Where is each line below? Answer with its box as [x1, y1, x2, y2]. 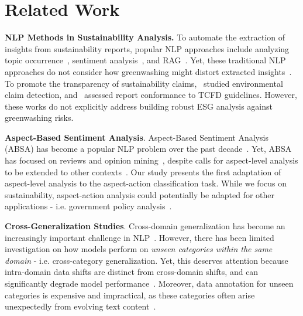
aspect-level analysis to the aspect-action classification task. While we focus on [5, 177, 287, 189]
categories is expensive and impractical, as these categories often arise [5, 288, 255, 301]
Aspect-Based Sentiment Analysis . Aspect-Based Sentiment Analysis [5, 131, 268, 143]
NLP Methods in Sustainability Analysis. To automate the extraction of [5, 31, 285, 43]
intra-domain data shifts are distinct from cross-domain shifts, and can [5, 266, 259, 278]
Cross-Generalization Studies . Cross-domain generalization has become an [5, 220, 285, 232]
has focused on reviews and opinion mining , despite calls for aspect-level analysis [5, 154, 298, 167]
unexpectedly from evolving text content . [5, 300, 156, 312]
